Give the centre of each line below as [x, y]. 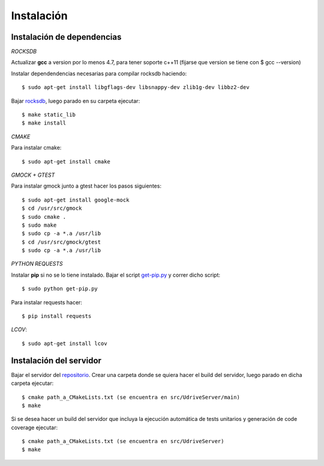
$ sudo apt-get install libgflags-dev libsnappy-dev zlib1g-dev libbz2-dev [136, 87]
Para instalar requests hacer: [46, 302]
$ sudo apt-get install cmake [66, 161]
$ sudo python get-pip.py [60, 289]
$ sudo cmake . [44, 217]
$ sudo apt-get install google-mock [76, 200]
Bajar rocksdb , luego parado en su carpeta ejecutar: [76, 101]
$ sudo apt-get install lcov [64, 343]
